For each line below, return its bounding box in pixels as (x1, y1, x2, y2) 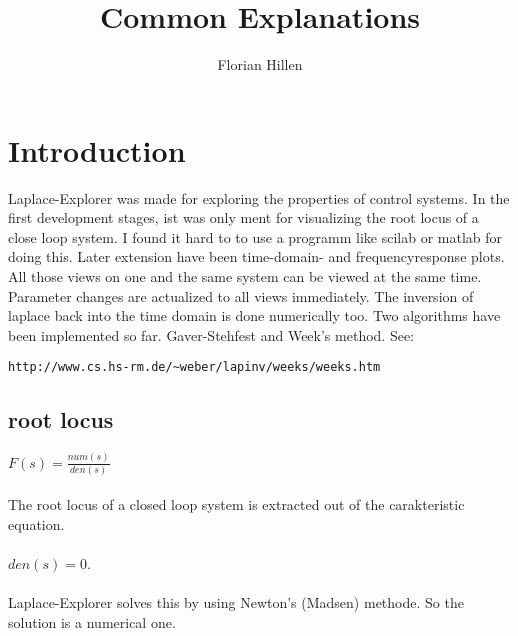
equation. (8, 514, 65, 535)
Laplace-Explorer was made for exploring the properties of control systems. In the (8, 187, 510, 208)
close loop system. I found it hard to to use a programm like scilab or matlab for (8, 226, 503, 247)
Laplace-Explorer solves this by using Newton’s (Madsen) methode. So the (8, 592, 464, 613)
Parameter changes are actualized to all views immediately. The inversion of (8, 285, 474, 306)
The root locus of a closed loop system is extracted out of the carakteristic (8, 494, 465, 515)
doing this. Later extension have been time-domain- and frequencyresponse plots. (8, 246, 505, 267)
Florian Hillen (217, 54, 303, 75)
